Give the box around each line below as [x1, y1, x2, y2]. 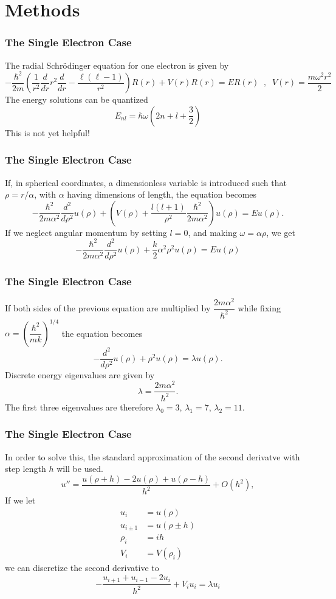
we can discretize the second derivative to [5, 561, 159, 574]
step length [5, 462, 46, 475]
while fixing [238, 301, 281, 314]
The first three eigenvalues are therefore [5, 400, 153, 413]
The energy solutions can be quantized [5, 93, 148, 106]
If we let [5, 494, 36, 507]
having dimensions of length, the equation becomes [67, 188, 257, 201]
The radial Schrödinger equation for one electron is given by [5, 58, 229, 71]
